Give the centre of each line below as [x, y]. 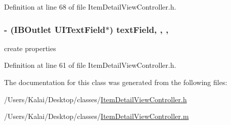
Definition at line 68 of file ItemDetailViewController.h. [90, 7]
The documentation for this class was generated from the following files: [116, 82]
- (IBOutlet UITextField [55, 29]
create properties [30, 48]
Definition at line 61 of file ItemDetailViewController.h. [90, 65]
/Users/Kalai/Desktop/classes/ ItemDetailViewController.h [95, 99]
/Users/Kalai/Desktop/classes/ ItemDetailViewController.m [97, 116]
